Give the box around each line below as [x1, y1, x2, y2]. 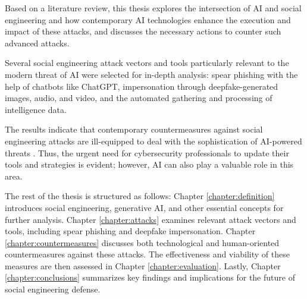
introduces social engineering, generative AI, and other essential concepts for [5, 201, 284, 213]
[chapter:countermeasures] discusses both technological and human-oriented [5, 236, 280, 248]
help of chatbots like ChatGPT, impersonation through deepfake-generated [5, 80, 278, 92]
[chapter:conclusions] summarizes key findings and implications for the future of [5, 271, 295, 284]
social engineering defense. [5, 283, 101, 295]
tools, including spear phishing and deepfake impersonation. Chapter [5, 225, 256, 237]
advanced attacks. [5, 36, 70, 49]
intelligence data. [5, 103, 67, 115]
